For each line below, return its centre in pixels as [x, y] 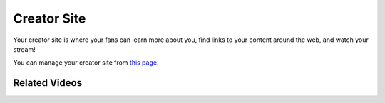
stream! [24, 49]
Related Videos [47, 83]
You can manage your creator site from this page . [86, 63]
